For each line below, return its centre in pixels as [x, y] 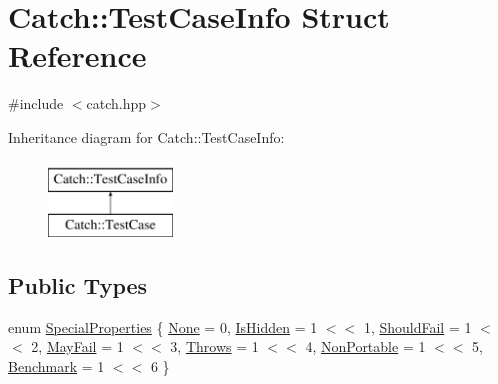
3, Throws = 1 [214, 346]
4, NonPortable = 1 [365, 346]
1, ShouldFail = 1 [417, 326]
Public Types [78, 285]
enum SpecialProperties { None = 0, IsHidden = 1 [163, 326]
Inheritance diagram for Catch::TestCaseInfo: [146, 136]
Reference [77, 55]
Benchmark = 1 [56, 366]
